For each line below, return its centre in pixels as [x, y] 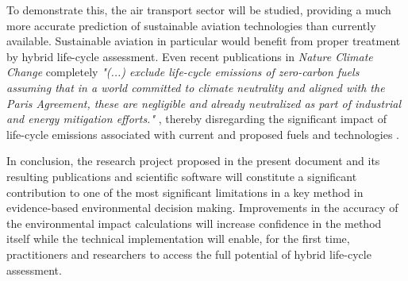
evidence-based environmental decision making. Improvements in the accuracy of [202, 208]
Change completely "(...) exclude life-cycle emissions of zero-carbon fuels [183, 72]
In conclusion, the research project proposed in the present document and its [193, 161]
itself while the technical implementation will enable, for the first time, [178, 239]
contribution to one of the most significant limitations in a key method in [185, 192]
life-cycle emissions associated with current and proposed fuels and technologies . [203, 134]
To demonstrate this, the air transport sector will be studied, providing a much [199, 10]
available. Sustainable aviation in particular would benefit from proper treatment [204, 41]
